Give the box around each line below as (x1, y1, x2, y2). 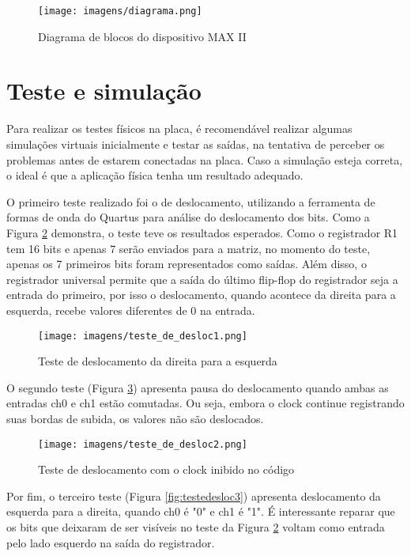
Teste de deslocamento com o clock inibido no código (38, 461, 295, 478)
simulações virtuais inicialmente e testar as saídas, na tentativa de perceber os (6, 135, 385, 152)
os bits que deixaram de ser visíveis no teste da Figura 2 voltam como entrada (6, 518, 385, 535)
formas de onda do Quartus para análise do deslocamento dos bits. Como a (6, 209, 370, 225)
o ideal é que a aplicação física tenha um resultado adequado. (6, 167, 304, 183)
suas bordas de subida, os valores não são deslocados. (6, 410, 264, 426)
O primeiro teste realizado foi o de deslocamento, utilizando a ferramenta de (6, 193, 375, 210)
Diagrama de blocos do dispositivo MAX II (38, 28, 247, 44)
